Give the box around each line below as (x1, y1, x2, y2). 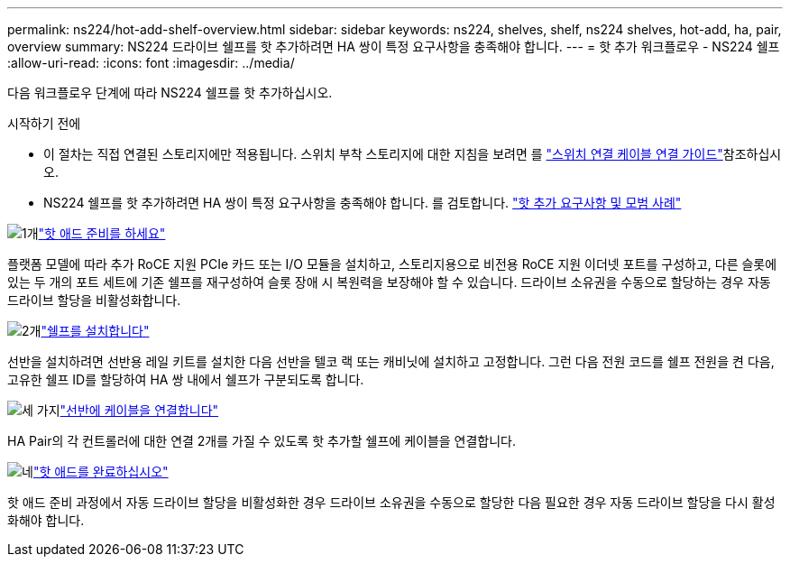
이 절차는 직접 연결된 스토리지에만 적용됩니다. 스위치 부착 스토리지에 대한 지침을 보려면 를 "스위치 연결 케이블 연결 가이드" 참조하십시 (43, 146, 782, 162)
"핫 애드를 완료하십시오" (32, 464, 169, 479)
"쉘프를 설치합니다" (41, 323, 150, 338)
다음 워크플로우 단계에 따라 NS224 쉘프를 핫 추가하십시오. (7, 85, 333, 100)
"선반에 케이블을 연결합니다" (60, 402, 219, 418)
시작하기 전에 (7, 116, 81, 131)
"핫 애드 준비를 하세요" (38, 226, 166, 241)
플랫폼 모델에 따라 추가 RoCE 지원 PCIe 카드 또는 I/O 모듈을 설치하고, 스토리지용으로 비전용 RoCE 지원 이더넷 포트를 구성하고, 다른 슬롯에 (7, 256, 777, 272)
